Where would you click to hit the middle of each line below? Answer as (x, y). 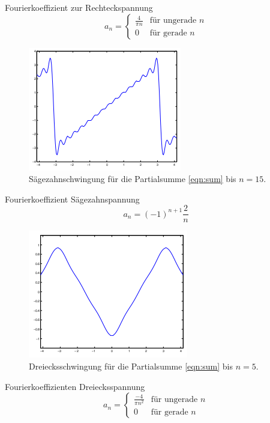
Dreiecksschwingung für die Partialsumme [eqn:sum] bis (131, 366)
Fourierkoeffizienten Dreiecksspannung (75, 386)
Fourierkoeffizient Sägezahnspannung (72, 199)
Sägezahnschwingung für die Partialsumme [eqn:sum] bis (133, 179)
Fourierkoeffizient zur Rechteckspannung (79, 7)
